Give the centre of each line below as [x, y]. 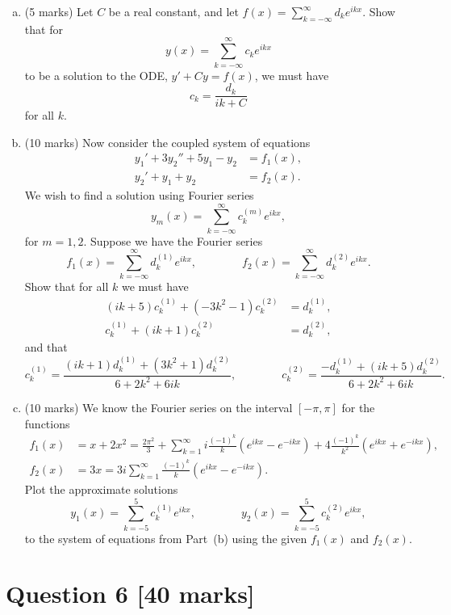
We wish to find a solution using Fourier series [139, 195]
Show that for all [67, 286]
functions [47, 423]
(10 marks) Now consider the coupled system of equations [167, 142]
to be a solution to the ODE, [96, 75]
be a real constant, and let [173, 11]
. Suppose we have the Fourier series [173, 240]
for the [358, 407]
